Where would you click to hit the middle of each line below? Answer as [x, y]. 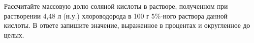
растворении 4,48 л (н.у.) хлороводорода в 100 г [77, 15]
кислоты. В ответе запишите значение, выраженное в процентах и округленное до [127, 25]
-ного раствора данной [194, 15]
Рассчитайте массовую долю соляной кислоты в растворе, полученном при [116, 6]
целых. [14, 34]
